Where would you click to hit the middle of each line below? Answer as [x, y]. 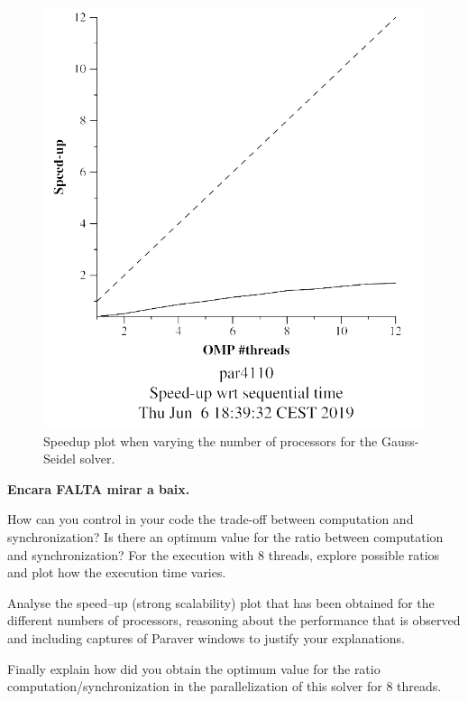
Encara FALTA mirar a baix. [99, 488]
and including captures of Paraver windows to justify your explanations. [206, 637]
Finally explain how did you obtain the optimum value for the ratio [194, 668]
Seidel [60, 459]
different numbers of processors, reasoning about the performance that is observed [234, 620]
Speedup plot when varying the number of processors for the [211, 440]
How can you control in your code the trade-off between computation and [211, 519]
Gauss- [400, 440]
